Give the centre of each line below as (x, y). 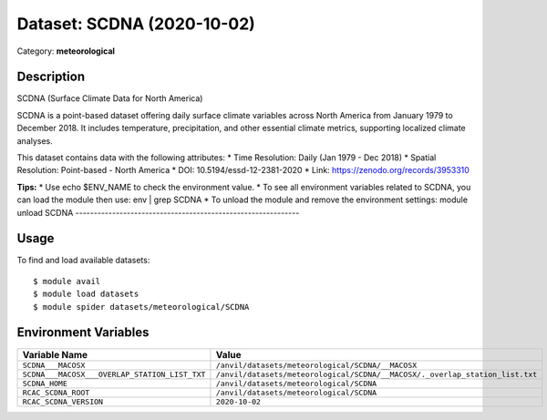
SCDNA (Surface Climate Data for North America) (110, 98)
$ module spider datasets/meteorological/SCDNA (141, 307)
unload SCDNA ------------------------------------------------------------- (158, 212)
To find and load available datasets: (83, 261)
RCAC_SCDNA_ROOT (56, 392)
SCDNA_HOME (45, 383)
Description (51, 77)
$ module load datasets (86, 294)
